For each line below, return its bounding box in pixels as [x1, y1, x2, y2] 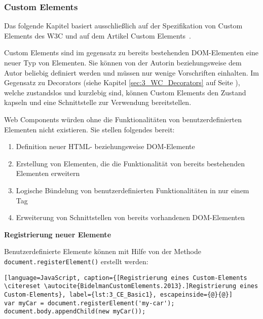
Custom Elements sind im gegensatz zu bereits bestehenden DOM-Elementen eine [4, 47, 258, 58]
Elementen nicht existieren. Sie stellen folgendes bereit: [4, 124, 175, 134]
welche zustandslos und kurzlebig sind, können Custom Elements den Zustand [4, 87, 246, 97]
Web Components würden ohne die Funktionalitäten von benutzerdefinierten [4, 114, 242, 124]
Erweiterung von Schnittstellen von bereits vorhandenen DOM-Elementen [16, 212, 245, 223]
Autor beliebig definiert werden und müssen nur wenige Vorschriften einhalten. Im [4, 67, 259, 78]
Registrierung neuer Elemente [4, 229, 111, 239]
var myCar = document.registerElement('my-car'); [4, 299, 175, 307]
